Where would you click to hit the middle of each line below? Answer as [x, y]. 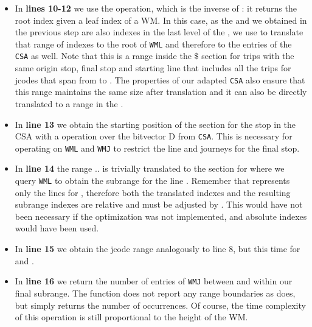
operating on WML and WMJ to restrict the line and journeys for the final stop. [157, 148]
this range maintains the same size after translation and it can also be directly [161, 92]
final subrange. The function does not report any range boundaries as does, [155, 293]
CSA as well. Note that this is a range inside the [103, 56]
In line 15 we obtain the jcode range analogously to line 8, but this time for [158, 249]
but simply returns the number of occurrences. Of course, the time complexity [160, 305]
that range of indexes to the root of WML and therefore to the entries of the [153, 44]
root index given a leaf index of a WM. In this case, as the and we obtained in [161, 20]
